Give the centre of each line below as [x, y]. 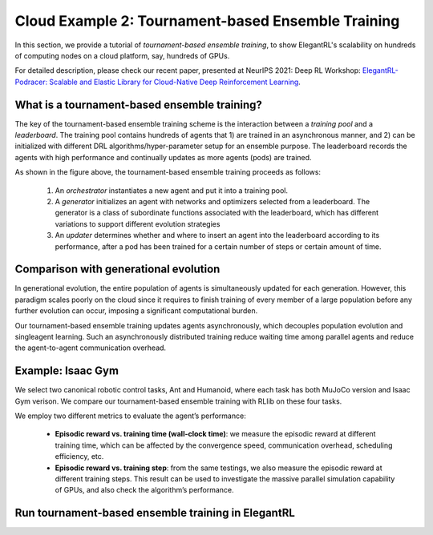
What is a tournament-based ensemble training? [138, 105]
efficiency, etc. [79, 457]
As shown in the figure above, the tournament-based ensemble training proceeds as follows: [168, 172]
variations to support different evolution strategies [138, 223]
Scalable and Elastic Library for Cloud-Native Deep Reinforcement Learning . [175, 82]
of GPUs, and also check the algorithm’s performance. [144, 490]
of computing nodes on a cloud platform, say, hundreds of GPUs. [122, 55]
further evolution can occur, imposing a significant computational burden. [136, 311]
